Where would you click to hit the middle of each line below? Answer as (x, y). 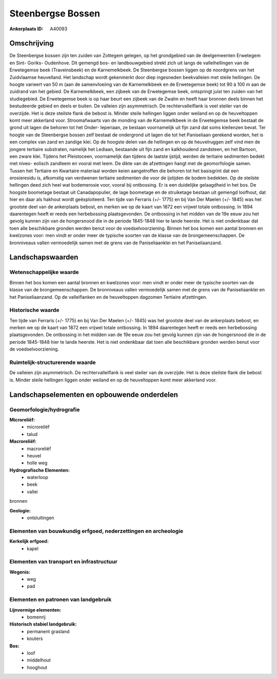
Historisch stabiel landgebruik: (43, 624)
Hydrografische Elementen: (40, 470)
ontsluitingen (41, 518)
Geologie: (20, 510)
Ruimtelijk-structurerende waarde (53, 362)
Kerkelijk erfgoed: (29, 541)
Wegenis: (20, 572)
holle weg (37, 463)
